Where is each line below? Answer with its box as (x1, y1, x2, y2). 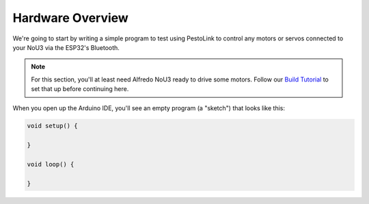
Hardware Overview (12, 10, 129, 25)
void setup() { (27, 122, 78, 130)
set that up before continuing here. (31, 85, 129, 93)
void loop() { (27, 161, 74, 168)
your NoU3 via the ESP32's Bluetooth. (12, 43, 120, 51)
